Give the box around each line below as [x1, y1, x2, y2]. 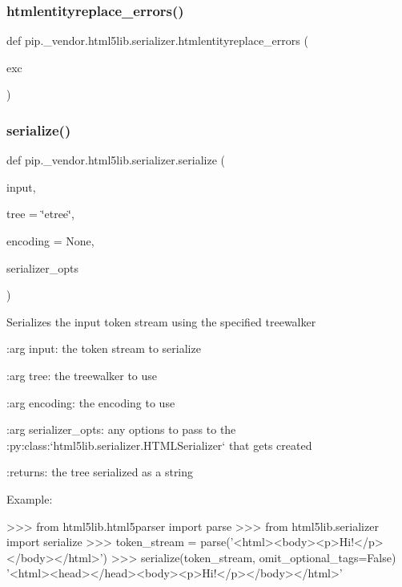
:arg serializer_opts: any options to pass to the [6, 421, 236, 438]
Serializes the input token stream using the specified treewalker [6, 313, 316, 330]
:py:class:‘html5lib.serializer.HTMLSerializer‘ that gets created [6, 436, 312, 453]
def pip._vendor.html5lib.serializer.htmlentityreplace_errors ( [6, 32, 308, 49]
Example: [6, 490, 53, 507]
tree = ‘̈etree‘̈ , [6, 205, 74, 222]
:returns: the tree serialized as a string [6, 464, 194, 480]
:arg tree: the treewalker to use [6, 366, 158, 383]
